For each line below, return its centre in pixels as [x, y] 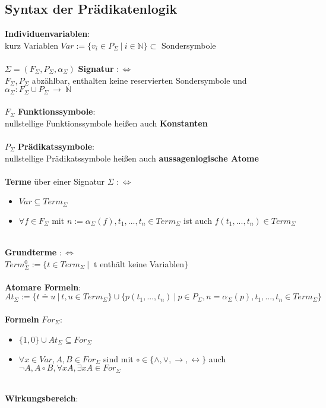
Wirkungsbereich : [42, 398]
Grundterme [31, 252]
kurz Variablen [31, 45]
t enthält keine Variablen [139, 263]
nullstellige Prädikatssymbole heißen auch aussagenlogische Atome [132, 158]
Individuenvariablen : [48, 34]
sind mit [118, 358]
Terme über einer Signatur [55, 181]
